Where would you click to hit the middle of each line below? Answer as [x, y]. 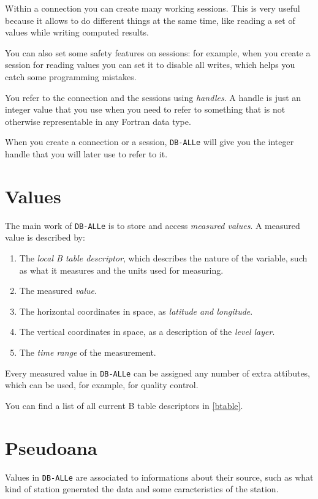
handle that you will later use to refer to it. [86, 154]
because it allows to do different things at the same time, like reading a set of [150, 20]
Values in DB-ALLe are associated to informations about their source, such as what [159, 477]
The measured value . [58, 291]
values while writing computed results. [77, 32]
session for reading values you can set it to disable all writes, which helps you [150, 65]
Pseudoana [51, 447]
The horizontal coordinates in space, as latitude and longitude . [136, 311]
